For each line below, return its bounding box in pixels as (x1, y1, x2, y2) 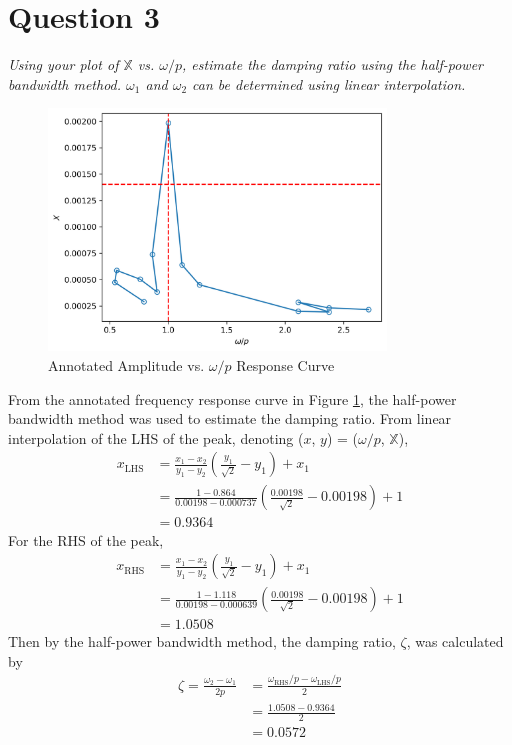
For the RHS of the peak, (8, 529, 164, 550)
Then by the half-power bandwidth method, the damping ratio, (8, 631, 396, 652)
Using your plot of (8, 54, 119, 75)
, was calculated (406, 631, 504, 652)
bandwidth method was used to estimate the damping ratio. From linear (8, 408, 452, 429)
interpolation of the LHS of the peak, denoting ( (8, 427, 304, 448)
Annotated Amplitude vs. (48, 355, 205, 376)
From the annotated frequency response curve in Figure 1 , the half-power (8, 388, 457, 409)
